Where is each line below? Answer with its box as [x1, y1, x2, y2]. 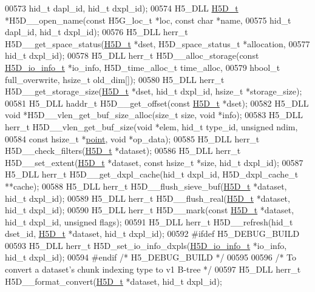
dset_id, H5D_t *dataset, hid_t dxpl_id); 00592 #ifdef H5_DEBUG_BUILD [5, 227, 300, 240]
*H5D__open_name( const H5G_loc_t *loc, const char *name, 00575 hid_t [5, 13, 291, 26]
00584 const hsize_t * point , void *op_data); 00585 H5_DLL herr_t [5, 132, 260, 145]
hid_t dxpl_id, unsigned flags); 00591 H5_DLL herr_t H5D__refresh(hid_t [5, 215, 293, 228]
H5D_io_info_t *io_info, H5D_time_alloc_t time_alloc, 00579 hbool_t [5, 61, 280, 73]
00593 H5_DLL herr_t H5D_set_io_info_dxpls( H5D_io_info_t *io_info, [5, 239, 287, 251]
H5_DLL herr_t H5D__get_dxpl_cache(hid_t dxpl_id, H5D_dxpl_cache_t [5, 168, 299, 181]
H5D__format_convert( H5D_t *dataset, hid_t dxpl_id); [5, 274, 222, 287]
